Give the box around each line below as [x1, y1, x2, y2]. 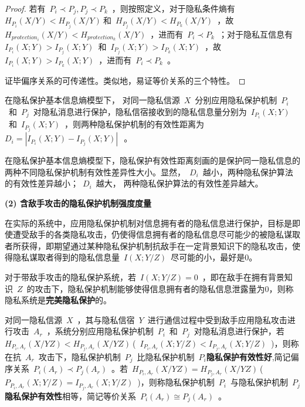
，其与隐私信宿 [77, 313, 135, 325]
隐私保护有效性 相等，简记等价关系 [5, 389, 136, 402]
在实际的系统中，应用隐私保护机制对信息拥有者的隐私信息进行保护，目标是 [5, 216, 292, 229]
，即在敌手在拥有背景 [202, 270, 284, 283]
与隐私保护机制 [230, 376, 288, 388]
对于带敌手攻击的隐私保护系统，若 [5, 270, 136, 283]
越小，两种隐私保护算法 [202, 165, 293, 178]
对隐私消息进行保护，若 [194, 325, 284, 337]
